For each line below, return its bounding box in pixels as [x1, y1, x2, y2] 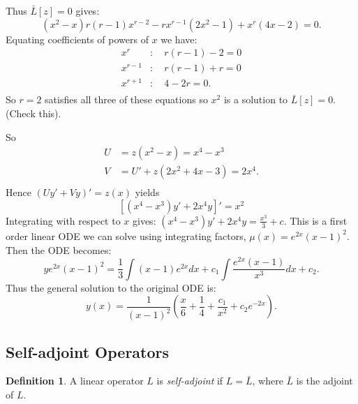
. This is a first [283, 213, 348, 227]
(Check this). [6, 106, 61, 121]
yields [135, 185, 160, 200]
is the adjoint [296, 373, 353, 388]
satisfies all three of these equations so [45, 92, 208, 107]
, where [252, 373, 283, 388]
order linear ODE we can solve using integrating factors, [6, 228, 246, 243]
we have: [161, 31, 197, 46]
